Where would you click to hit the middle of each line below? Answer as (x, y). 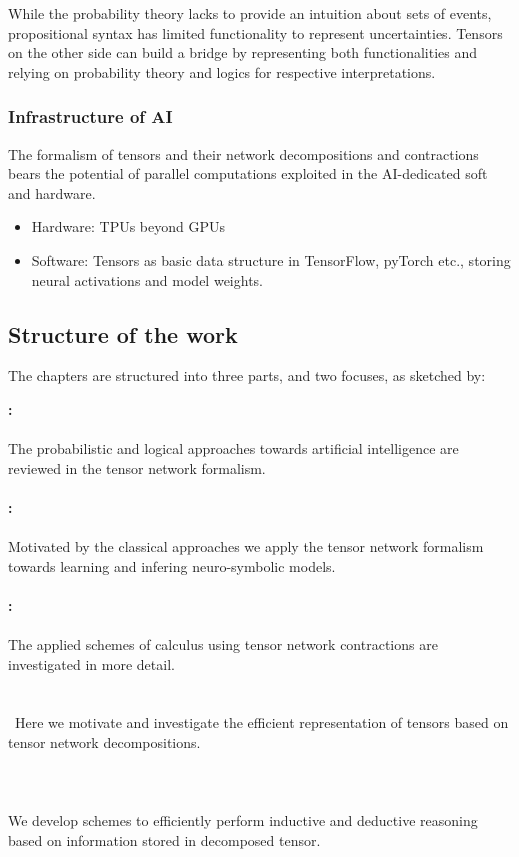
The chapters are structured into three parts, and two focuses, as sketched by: (247, 375)
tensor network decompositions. (104, 742)
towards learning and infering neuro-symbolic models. (172, 565)
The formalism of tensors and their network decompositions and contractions (243, 153)
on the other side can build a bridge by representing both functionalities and (243, 52)
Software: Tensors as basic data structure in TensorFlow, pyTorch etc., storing (271, 259)
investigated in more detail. (91, 663)
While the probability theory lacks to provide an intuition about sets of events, (250, 13)
